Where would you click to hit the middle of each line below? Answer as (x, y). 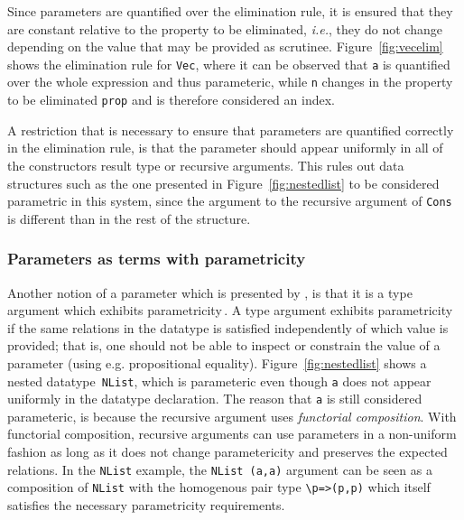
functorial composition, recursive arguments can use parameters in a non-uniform (232, 434)
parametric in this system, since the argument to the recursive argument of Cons (230, 201)
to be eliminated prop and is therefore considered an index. (171, 100)
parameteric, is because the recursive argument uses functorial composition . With (232, 416)
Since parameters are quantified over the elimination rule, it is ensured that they (230, 11)
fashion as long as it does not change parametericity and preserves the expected (227, 452)
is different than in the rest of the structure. (129, 218)
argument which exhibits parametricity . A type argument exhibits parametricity (230, 310)
